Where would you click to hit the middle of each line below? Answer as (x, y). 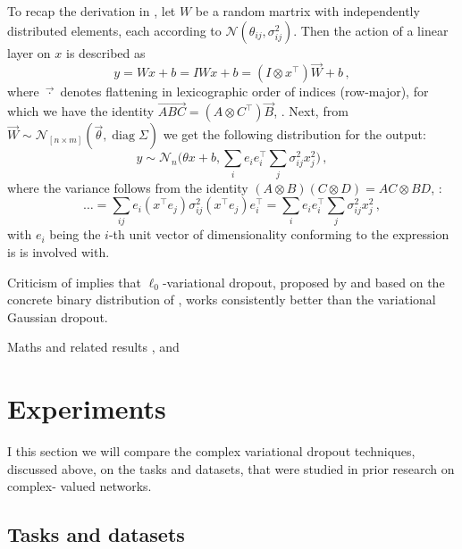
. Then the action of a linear (371, 30)
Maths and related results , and (93, 347)
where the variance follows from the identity (128, 187)
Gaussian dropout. (58, 316)
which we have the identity (81, 111)
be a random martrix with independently (307, 11)
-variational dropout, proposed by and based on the (303, 282)
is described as (105, 52)
